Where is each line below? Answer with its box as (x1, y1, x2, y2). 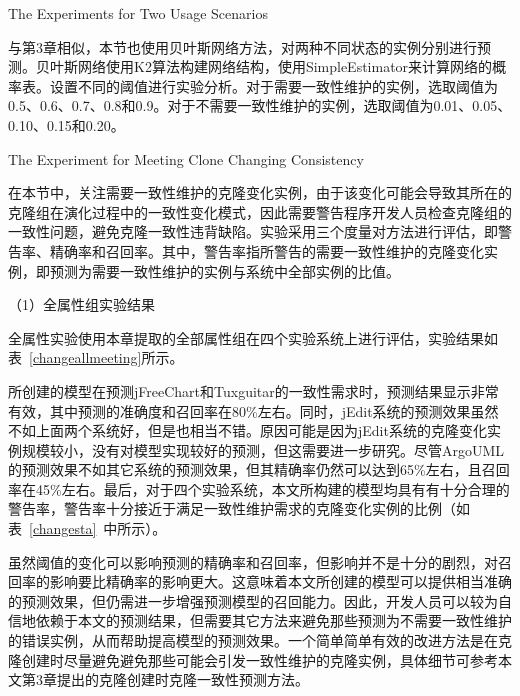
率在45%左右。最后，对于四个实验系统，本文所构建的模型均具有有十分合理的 (8, 478, 510, 499)
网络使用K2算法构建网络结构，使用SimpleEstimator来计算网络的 (77, 56, 493, 77)
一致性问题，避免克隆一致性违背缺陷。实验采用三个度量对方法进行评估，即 (8, 221, 498, 242)
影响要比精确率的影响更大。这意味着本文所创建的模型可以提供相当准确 (49, 571, 512, 592)
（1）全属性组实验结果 (8, 294, 155, 315)
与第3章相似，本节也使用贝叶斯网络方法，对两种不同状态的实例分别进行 (8, 36, 477, 57)
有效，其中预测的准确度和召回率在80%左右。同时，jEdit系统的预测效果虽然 (8, 400, 499, 421)
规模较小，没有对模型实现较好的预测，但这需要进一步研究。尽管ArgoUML (21, 439, 505, 460)
